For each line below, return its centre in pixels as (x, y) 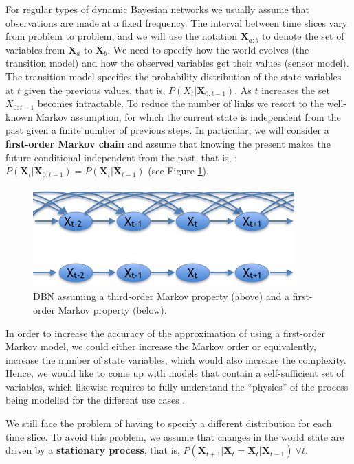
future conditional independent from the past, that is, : (122, 157)
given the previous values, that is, (95, 90)
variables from (35, 49)
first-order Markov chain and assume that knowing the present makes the (168, 143)
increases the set (296, 90)
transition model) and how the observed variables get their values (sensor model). (177, 63)
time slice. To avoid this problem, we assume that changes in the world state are (175, 436)
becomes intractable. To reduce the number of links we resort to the (180, 103)
